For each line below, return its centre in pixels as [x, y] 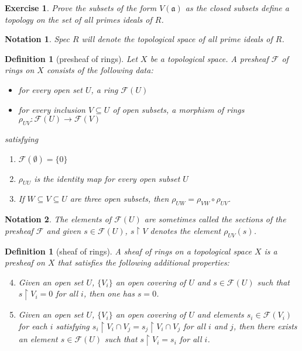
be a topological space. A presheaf [209, 58]
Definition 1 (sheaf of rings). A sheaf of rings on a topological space [128, 251]
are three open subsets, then [119, 199]
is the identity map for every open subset [107, 178]
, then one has [109, 293]
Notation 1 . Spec [37, 39]
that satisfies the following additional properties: [143, 262]
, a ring [104, 89]
